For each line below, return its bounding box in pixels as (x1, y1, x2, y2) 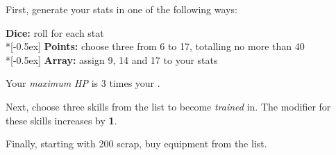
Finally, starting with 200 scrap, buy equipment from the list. (6, 136, 267, 151)
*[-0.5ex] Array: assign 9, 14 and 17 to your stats (6, 52, 218, 67)
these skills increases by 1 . (6, 113, 117, 127)
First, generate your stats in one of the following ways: (6, 2, 237, 16)
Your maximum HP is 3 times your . (6, 76, 160, 90)
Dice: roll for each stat (6, 25, 104, 40)
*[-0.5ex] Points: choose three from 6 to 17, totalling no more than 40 (6, 39, 305, 54)
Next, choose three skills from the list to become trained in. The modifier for (6, 99, 331, 113)
